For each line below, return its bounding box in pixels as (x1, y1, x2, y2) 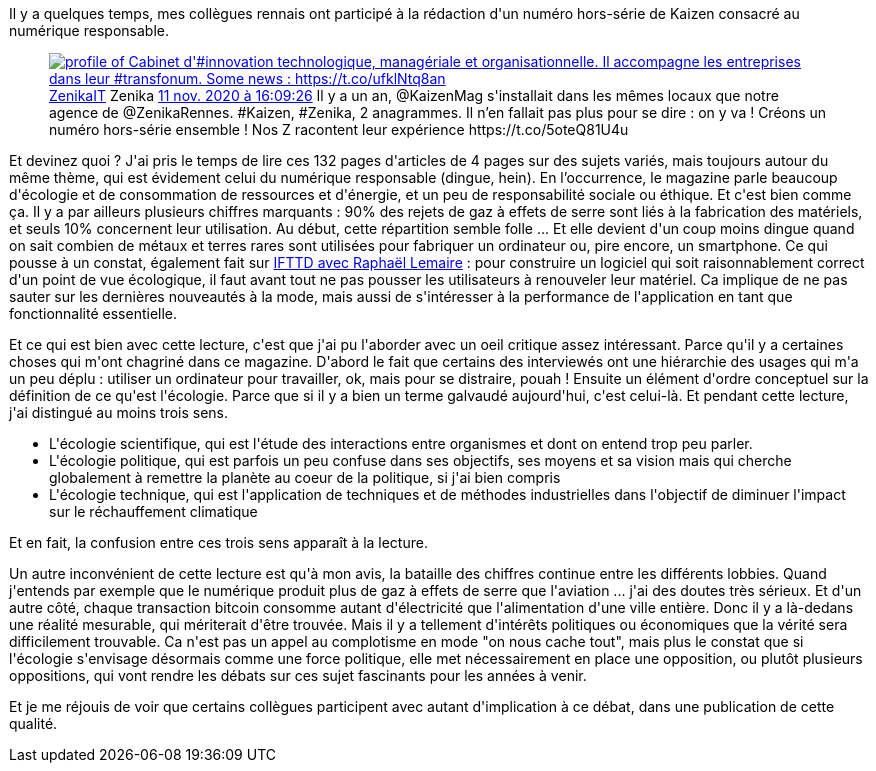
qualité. (9, 715, 58, 732)
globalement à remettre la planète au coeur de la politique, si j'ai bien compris (49, 469, 561, 486)
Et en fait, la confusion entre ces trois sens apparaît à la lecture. (9, 534, 428, 551)
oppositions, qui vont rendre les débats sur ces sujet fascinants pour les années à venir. (9, 667, 587, 684)
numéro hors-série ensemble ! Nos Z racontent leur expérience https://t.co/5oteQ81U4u (49, 121, 629, 138)
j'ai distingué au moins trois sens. (9, 404, 229, 421)
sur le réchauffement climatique (49, 503, 258, 520)
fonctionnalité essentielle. (9, 305, 178, 322)
